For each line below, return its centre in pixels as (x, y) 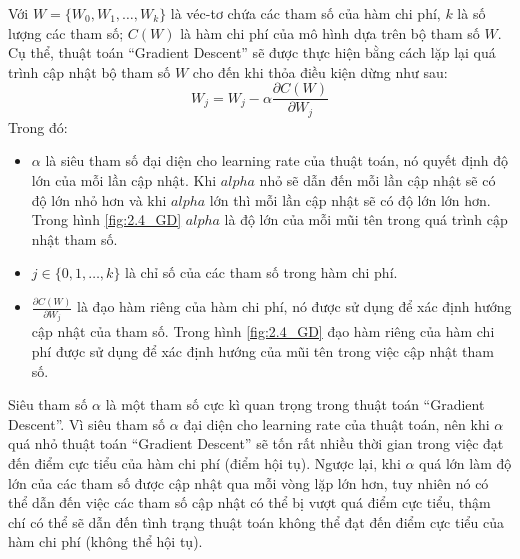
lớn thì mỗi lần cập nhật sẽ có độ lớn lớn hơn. (350, 199)
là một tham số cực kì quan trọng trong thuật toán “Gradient (295, 404)
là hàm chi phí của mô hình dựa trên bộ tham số (330, 32)
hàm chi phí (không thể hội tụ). (105, 541)
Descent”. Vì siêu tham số (87, 423)
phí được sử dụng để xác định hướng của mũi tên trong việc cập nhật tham (262, 350)
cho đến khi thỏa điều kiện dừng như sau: (320, 71)
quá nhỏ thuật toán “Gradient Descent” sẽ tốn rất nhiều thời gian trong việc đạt (256, 443)
